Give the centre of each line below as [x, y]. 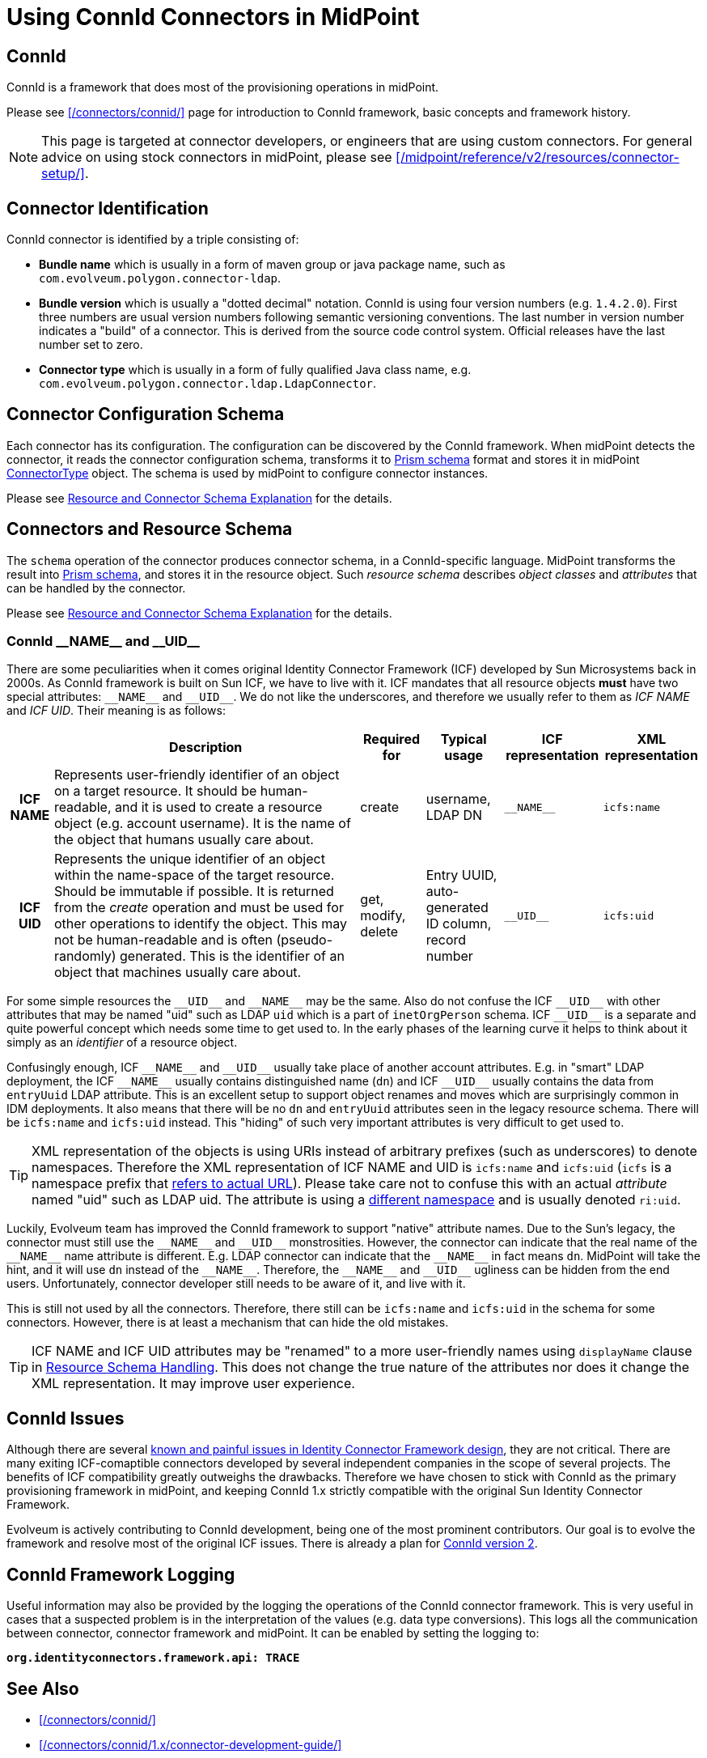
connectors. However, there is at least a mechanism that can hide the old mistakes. [228, 1323]
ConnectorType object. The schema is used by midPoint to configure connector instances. [248, 473]
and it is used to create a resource [218, 807]
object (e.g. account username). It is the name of [202, 824]
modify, [383, 916]
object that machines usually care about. [178, 972]
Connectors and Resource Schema [150, 529]
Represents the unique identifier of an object [189, 859]
